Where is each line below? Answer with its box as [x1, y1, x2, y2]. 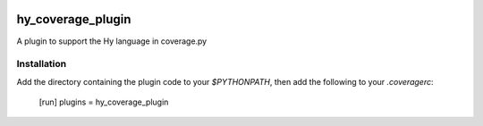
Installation [16, 58, 67, 71]
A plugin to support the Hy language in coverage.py [16, 36, 208, 46]
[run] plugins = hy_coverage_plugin [38, 97, 169, 107]
